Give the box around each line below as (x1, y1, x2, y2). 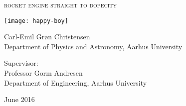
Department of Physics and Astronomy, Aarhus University (4, 41, 183, 51)
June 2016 (4, 94, 35, 105)
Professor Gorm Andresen (4, 68, 83, 78)
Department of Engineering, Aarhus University (4, 77, 147, 88)
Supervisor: (4, 58, 38, 68)
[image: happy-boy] (4, 17, 68, 24)
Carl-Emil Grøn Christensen (4, 31, 90, 42)
